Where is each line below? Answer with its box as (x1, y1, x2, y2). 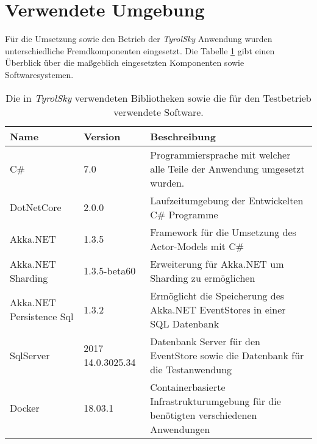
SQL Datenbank (150, 316, 219, 331)
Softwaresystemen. (5, 68, 74, 81)
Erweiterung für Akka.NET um (150, 256, 284, 271)
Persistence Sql (10, 309, 74, 323)
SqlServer (10, 348, 50, 362)
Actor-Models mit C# (150, 238, 244, 253)
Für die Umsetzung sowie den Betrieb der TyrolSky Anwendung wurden (5, 32, 272, 45)
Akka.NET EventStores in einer (150, 302, 286, 317)
